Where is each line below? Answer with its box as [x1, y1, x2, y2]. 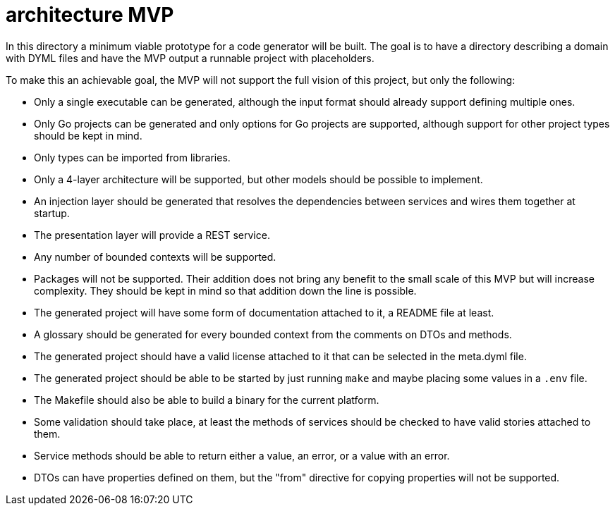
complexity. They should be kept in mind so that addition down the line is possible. [34, 284, 417, 297]
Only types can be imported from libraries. [34, 151, 231, 164]
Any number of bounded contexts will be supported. [34, 250, 276, 263]
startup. [34, 207, 70, 219]
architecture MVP [6, 3, 174, 27]
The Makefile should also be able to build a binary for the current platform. [34, 393, 379, 406]
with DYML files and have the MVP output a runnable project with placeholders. [6, 51, 375, 64]
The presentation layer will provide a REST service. [34, 228, 270, 241]
